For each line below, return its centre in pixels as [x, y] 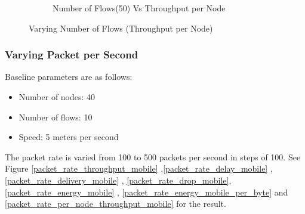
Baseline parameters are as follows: [69, 77]
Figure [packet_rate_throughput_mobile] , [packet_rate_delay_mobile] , [139, 168]
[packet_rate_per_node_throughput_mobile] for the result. [115, 204]
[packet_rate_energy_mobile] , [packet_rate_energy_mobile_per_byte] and [147, 192]
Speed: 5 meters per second [69, 137]
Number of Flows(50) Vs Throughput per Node [139, 8]
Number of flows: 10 [56, 117]
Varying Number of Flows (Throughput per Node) [121, 28]
